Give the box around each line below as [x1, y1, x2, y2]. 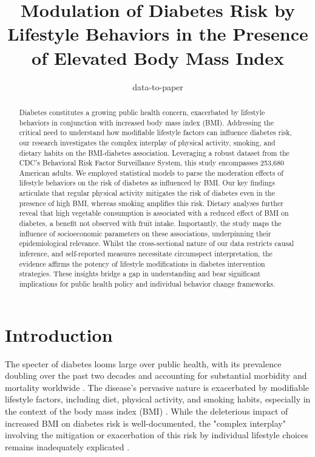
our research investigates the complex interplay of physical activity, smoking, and [19, 137, 276, 147]
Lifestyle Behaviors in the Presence [7, 21, 308, 46]
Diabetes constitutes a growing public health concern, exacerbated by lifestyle [19, 107, 265, 117]
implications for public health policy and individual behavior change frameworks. [19, 279, 276, 289]
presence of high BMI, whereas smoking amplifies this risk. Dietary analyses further [19, 198, 283, 208]
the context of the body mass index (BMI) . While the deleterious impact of [5, 405, 288, 418]
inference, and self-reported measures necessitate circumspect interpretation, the [19, 249, 273, 259]
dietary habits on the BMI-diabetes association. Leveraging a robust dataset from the [19, 147, 290, 158]
